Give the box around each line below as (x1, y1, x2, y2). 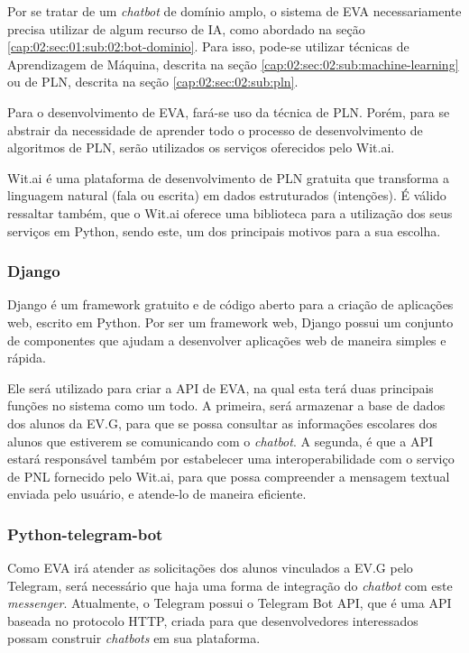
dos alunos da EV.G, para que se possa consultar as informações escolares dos (7, 413, 437, 432)
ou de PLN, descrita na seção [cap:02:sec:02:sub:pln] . (7, 72, 299, 91)
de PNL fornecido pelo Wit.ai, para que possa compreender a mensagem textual (7, 466, 450, 485)
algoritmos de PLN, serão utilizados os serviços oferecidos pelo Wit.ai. (7, 138, 395, 157)
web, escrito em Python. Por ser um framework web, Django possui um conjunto (7, 312, 454, 331)
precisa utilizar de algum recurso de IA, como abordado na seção (7, 19, 365, 38)
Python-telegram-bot (7, 522, 163, 545)
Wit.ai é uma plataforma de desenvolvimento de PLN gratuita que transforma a (7, 168, 449, 187)
